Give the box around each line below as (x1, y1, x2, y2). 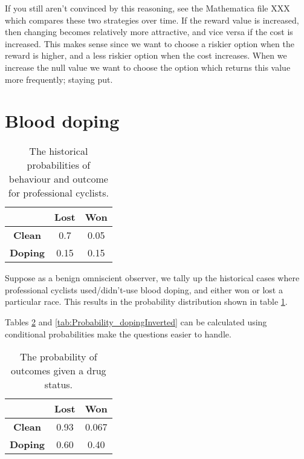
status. (44, 377, 73, 392)
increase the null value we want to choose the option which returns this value (5, 60, 291, 73)
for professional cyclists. (8, 186, 109, 200)
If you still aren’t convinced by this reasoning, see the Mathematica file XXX (5, 2, 290, 14)
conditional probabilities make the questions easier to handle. (5, 327, 231, 340)
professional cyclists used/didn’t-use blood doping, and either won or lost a (5, 283, 283, 296)
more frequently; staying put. (5, 73, 113, 85)
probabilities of (27, 158, 91, 172)
